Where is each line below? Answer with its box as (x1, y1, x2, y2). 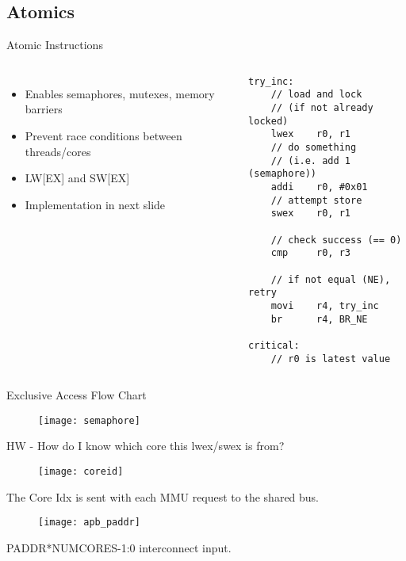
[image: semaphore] (38, 414, 140, 426)
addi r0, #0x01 (270, 181, 368, 193)
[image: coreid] (38, 466, 124, 478)
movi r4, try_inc (270, 300, 379, 311)
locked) (248, 115, 289, 127)
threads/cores (25, 143, 91, 159)
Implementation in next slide (25, 196, 166, 212)
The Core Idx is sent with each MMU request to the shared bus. (6, 488, 320, 505)
